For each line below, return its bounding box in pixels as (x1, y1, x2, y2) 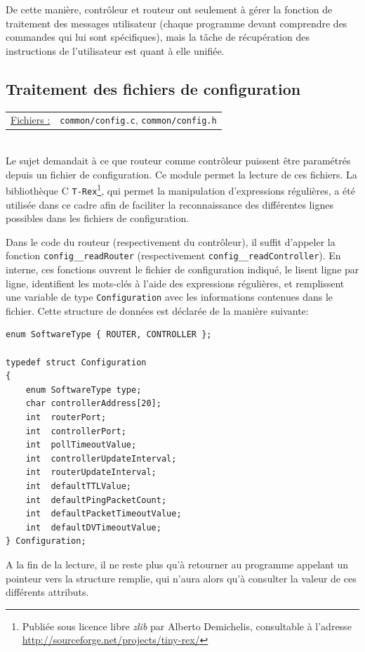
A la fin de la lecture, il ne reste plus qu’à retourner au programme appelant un (6, 556, 349, 571)
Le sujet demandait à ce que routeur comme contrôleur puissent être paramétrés (6, 153, 351, 168)
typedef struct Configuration (6, 357, 147, 367)
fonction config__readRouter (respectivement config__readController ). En (6, 248, 341, 263)
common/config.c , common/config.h (60, 112, 217, 127)
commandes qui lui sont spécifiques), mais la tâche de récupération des (6, 30, 310, 44)
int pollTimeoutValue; (25, 440, 137, 450)
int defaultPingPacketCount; (25, 495, 167, 505)
